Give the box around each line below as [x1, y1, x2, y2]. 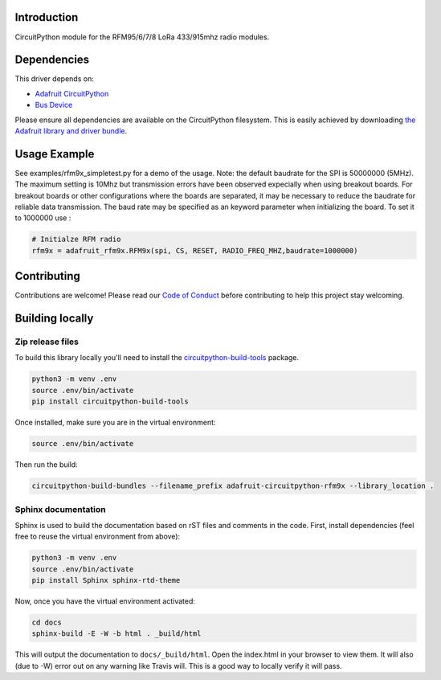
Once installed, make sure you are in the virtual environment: [14, 418, 216, 428]
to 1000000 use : [14, 213, 71, 223]
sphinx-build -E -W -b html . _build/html [31, 629, 202, 638]
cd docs [31, 618, 62, 627]
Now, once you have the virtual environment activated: [14, 596, 196, 606]
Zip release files [14, 336, 80, 347]
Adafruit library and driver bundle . [14, 125, 128, 136]
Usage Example [14, 147, 95, 161]
